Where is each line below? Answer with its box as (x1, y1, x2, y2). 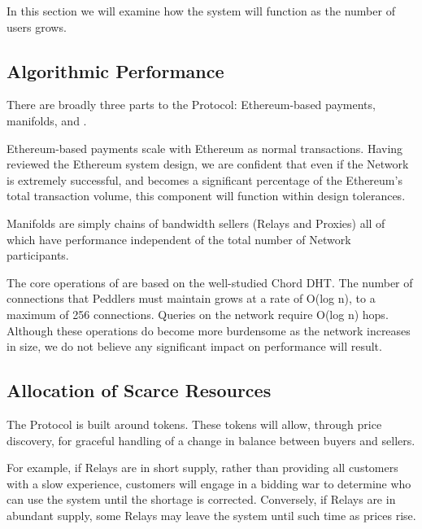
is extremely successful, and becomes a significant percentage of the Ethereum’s (7, 171, 402, 188)
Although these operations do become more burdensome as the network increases (7, 321, 411, 339)
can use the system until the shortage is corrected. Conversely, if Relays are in (7, 491, 396, 508)
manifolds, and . (7, 111, 87, 129)
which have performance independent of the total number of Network (7, 230, 351, 247)
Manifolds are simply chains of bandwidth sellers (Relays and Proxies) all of (7, 214, 385, 231)
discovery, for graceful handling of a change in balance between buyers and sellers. (7, 431, 415, 448)
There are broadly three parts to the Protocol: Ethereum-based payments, (7, 96, 376, 113)
